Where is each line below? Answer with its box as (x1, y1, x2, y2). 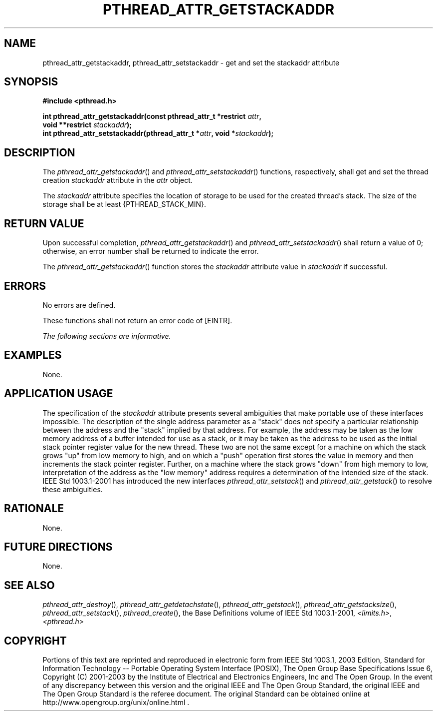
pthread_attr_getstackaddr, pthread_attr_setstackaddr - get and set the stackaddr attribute (42, 58, 340, 67)
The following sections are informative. (42, 331, 171, 340)
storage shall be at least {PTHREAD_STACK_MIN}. (42, 200, 206, 209)
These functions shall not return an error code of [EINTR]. (42, 316, 232, 325)
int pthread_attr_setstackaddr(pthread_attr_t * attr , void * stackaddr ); (42, 129, 274, 138)
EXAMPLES (4, 349, 62, 362)
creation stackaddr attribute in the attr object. (42, 176, 193, 185)
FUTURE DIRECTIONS (4, 540, 113, 553)
